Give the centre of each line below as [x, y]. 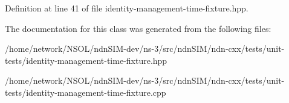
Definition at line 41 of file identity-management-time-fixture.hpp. [127, 8]
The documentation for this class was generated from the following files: [138, 28]
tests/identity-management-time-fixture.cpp [86, 92]
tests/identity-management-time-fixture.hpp [86, 60]
